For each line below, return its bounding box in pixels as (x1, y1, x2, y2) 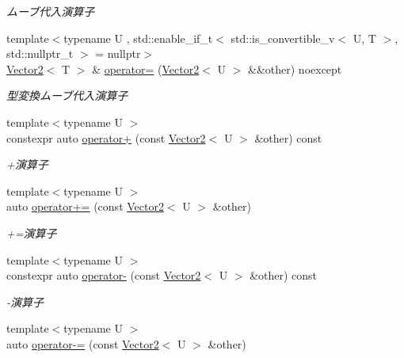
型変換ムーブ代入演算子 (6, 87, 128, 104)
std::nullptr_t (6, 45, 74, 62)
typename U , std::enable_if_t (63, 29, 213, 46)
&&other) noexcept (248, 60, 342, 77)
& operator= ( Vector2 (92, 60, 200, 77)
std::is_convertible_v (231, 29, 335, 46)
